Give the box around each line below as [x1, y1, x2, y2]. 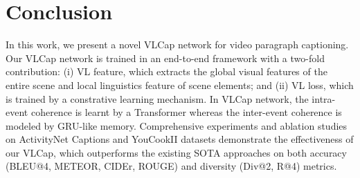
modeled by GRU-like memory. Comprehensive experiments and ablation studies [6, 118, 348, 132]
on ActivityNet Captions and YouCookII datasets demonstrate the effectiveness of [6, 132, 354, 146]
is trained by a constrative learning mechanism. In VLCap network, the [6, 91, 309, 106]
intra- [312, 91, 336, 106]
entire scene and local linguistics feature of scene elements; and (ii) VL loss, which [6, 77, 354, 92]
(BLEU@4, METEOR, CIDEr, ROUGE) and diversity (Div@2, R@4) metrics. [6, 159, 337, 173]
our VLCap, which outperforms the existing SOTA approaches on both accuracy [6, 145, 347, 159]
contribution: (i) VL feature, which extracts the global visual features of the [6, 64, 327, 79]
